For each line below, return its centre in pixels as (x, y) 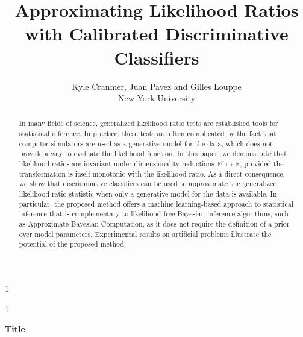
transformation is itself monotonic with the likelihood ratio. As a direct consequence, (152, 173)
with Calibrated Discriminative (157, 33)
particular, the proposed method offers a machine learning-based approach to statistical (156, 203)
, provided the (261, 164)
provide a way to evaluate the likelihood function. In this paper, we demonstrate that (153, 153)
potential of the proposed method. (73, 244)
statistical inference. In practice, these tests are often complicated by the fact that (148, 134)
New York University (157, 98)
